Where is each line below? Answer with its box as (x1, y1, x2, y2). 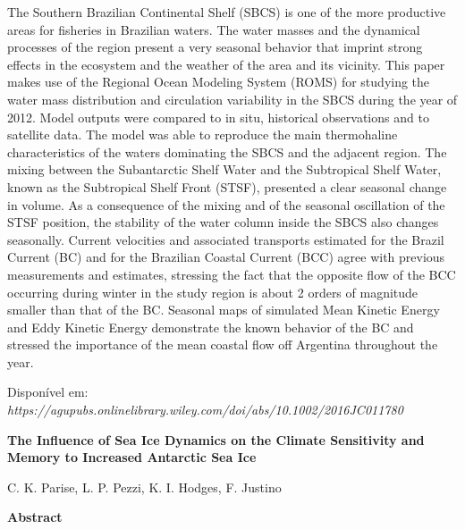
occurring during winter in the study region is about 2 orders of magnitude (7, 282, 418, 301)
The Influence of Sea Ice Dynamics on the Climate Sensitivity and (7, 430, 425, 449)
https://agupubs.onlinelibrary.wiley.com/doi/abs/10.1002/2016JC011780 (7, 400, 403, 419)
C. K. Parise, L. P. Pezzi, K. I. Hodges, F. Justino (7, 477, 282, 496)
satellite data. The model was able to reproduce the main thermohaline (7, 125, 398, 144)
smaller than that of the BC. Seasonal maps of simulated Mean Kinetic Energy (7, 300, 440, 319)
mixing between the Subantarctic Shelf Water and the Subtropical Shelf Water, (7, 160, 442, 179)
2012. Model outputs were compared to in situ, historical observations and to (7, 107, 429, 126)
